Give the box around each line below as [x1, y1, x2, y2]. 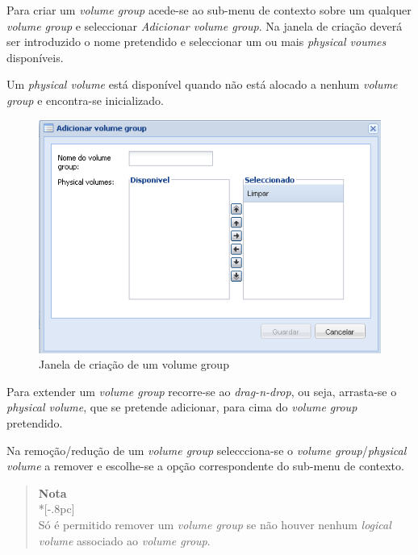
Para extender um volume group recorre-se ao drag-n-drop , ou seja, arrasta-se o [6, 382, 397, 399]
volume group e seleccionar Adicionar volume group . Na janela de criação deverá [6, 17, 403, 34]
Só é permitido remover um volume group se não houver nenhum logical [38, 515, 391, 532]
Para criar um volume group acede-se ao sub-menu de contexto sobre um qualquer [6, 2, 412, 18]
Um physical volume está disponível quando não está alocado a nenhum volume [6, 76, 398, 93]
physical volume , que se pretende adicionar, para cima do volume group [6, 399, 357, 415]
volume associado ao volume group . [38, 532, 211, 549]
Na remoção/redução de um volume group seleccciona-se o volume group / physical [6, 441, 407, 458]
